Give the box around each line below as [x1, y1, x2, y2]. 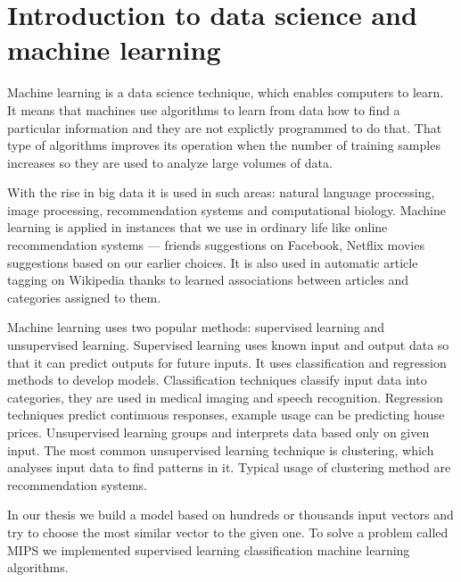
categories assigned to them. [7, 287, 161, 306]
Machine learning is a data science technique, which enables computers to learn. [7, 83, 444, 102]
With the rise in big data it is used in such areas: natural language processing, [7, 183, 435, 202]
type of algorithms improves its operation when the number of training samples [7, 136, 440, 154]
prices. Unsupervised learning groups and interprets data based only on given [7, 423, 430, 441]
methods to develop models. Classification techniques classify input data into [7, 370, 427, 389]
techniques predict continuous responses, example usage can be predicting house [7, 405, 445, 424]
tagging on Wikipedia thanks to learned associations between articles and [7, 270, 409, 289]
